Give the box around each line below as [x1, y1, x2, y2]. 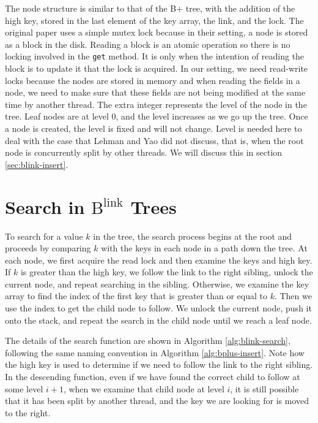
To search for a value [5, 229, 83, 242]
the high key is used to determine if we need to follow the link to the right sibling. [5, 358, 313, 371]
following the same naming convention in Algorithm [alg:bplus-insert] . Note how [5, 346, 305, 359]
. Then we [274, 289, 312, 302]
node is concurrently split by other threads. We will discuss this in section [5, 146, 283, 159]
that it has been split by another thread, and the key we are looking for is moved [5, 394, 309, 407]
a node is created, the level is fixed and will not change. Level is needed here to [5, 122, 302, 134]
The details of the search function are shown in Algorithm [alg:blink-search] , [5, 334, 290, 347]
